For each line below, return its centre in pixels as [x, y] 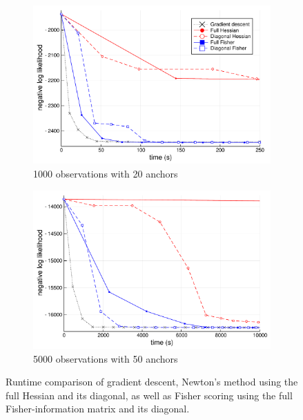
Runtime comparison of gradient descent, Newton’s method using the [152, 382]
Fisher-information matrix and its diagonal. [98, 409]
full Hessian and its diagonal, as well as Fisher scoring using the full [149, 395]
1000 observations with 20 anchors [106, 174]
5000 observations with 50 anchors [106, 358]
